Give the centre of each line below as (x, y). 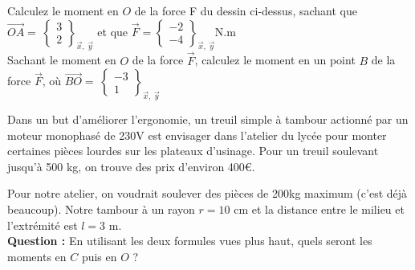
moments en (37, 256)
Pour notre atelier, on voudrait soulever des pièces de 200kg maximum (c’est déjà (207, 193)
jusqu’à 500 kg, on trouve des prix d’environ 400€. (131, 166)
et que (113, 31)
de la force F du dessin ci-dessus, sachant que (246, 10)
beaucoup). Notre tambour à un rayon (101, 209)
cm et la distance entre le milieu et (319, 209)
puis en (99, 256)
